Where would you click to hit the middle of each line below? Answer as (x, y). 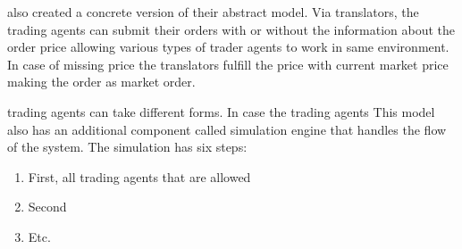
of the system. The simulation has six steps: (127, 147)
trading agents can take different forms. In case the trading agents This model (221, 111)
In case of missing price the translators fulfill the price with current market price (228, 64)
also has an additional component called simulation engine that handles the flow (227, 129)
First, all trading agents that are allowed (139, 176)
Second (47, 207)
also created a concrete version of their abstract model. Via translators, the (213, 12)
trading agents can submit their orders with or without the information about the (231, 29)
